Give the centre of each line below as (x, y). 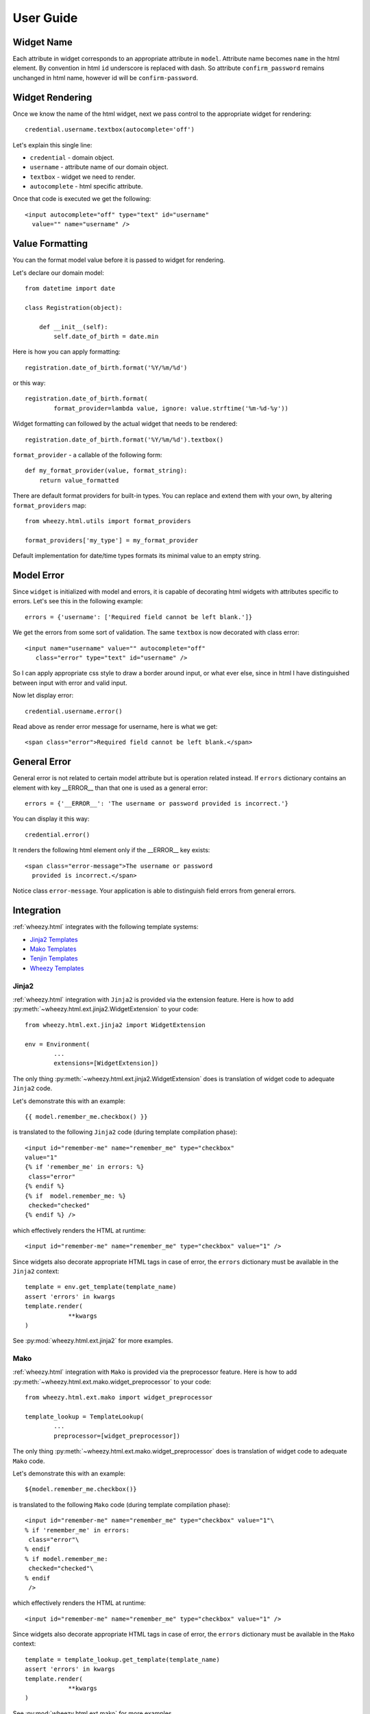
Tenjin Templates (54, 958)
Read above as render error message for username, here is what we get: (115, 726)
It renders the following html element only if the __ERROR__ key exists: (111, 850)
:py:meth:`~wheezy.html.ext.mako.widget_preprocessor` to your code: (112, 1381)
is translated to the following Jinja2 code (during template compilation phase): (125, 1132)
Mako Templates (53, 949)
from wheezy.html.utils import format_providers (108, 521)
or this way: (29, 383)
